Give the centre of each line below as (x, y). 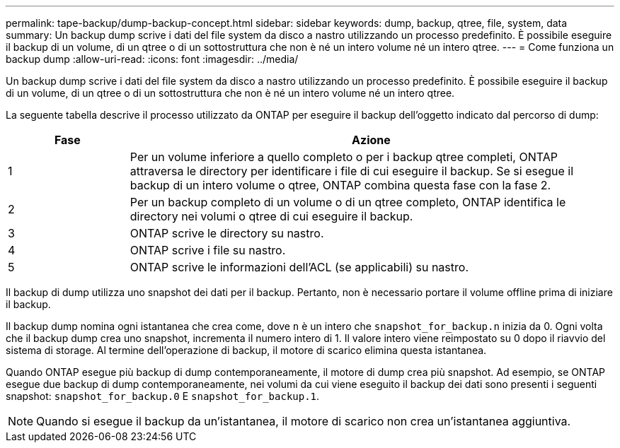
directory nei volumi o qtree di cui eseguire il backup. (271, 216)
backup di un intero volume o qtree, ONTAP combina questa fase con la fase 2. (340, 185)
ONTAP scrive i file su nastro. (208, 250)
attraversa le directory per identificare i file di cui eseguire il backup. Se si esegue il (352, 171)
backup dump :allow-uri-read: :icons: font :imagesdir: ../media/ (152, 59)
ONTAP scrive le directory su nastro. (227, 233)
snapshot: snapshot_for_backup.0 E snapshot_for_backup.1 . (163, 396)
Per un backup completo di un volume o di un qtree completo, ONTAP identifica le (348, 202)
